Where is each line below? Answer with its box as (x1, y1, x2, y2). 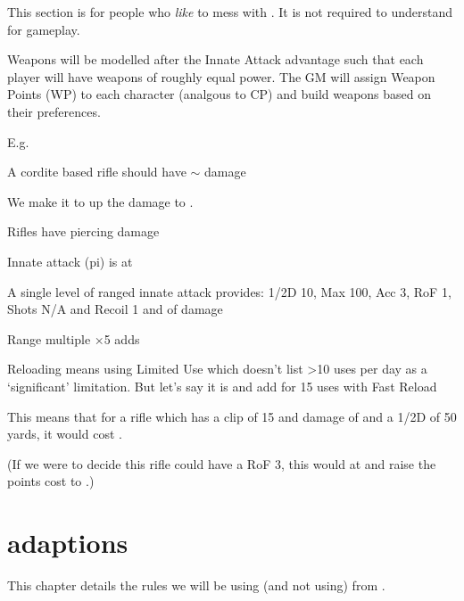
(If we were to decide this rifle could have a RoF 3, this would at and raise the (7, 454, 436, 473)
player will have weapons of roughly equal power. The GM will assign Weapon (7, 67, 435, 86)
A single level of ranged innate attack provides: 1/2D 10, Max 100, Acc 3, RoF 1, (7, 282, 452, 300)
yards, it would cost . (7, 424, 122, 443)
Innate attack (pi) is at (7, 251, 133, 270)
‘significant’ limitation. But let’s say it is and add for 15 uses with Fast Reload (7, 376, 437, 395)
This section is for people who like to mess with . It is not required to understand (7, 3, 452, 21)
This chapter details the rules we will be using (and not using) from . (7, 576, 385, 594)
